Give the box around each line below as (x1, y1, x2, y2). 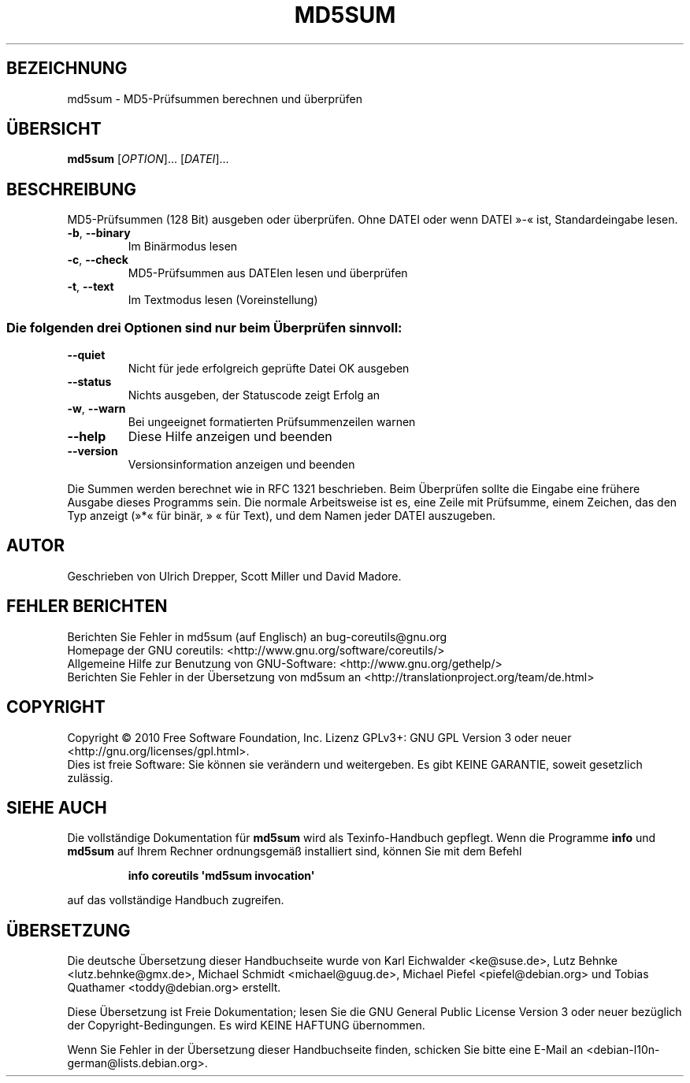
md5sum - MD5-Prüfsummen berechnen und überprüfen (67, 91, 362, 106)
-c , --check (67, 253, 128, 267)
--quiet (67, 348, 106, 362)
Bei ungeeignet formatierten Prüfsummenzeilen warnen (128, 415, 416, 429)
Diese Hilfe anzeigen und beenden (128, 428, 332, 445)
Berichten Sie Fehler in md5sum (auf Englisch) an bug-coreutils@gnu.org (67, 629, 447, 643)
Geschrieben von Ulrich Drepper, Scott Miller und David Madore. (67, 569, 402, 583)
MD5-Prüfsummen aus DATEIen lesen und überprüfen (128, 266, 408, 280)
